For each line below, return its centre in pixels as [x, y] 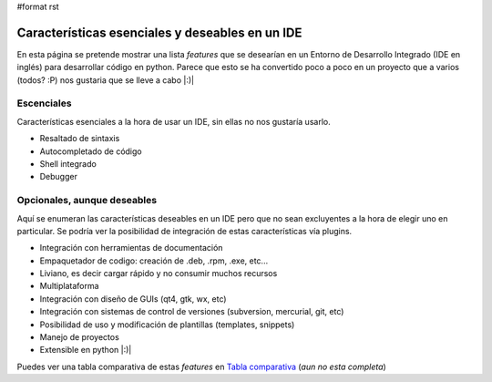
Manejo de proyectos [80, 337]
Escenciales [44, 103]
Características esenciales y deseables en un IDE [159, 32]
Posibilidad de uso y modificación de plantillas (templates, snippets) [167, 325]
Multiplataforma [69, 286]
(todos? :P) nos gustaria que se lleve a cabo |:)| [106, 80]
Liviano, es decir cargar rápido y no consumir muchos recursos [159, 274]
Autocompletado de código [91, 151]
